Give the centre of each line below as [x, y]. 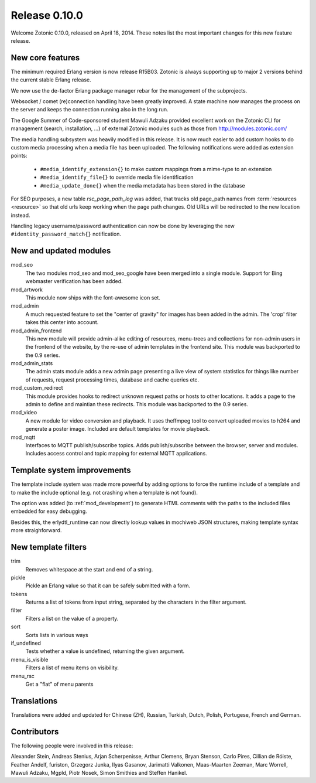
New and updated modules [61, 251]
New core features [45, 58]
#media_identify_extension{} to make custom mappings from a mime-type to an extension [156, 169]
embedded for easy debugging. [49, 511]
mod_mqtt [23, 437]
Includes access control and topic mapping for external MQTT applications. [116, 454]
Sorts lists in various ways [57, 635]
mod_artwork [27, 290]
